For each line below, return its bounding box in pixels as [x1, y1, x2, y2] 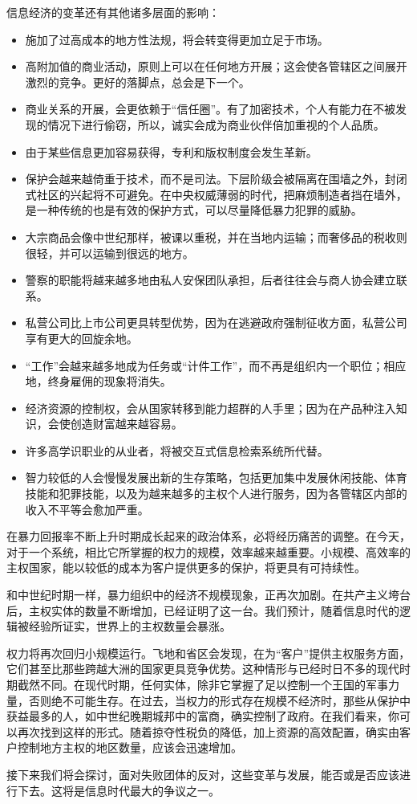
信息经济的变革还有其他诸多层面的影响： [6, 4, 220, 20]
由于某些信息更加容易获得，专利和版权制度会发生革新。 [25, 143, 318, 160]
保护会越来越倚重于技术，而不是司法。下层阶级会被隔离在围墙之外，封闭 [25, 170, 407, 187]
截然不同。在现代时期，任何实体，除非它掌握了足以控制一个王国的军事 [17, 676, 388, 692]
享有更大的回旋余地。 [25, 329, 138, 346]
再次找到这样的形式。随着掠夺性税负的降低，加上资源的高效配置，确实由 [17, 723, 399, 740]
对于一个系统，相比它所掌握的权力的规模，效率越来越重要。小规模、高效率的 [6, 543, 411, 560]
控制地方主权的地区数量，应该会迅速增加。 [17, 739, 242, 756]
